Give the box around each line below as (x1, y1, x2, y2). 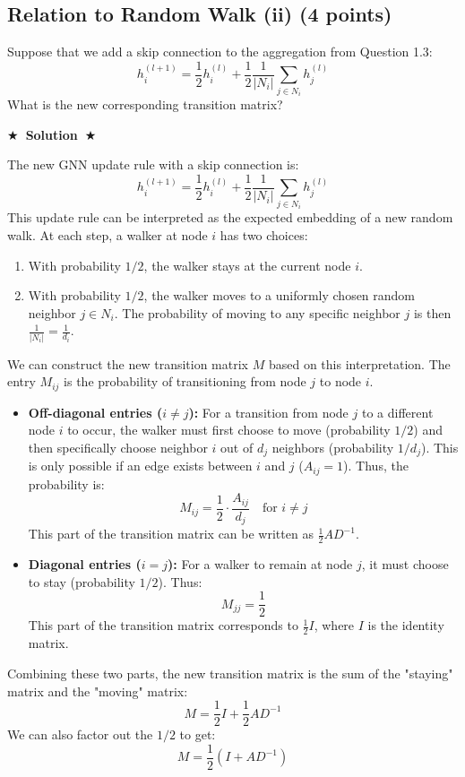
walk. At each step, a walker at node (7, 226, 208, 245)
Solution (25, 125, 78, 143)
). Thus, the (343, 456, 409, 475)
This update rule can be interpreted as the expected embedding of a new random (7, 208, 453, 227)
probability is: (28, 474, 105, 493)
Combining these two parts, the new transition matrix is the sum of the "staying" (7, 663, 453, 682)
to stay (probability (28, 572, 135, 591)
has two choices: (220, 226, 308, 245)
